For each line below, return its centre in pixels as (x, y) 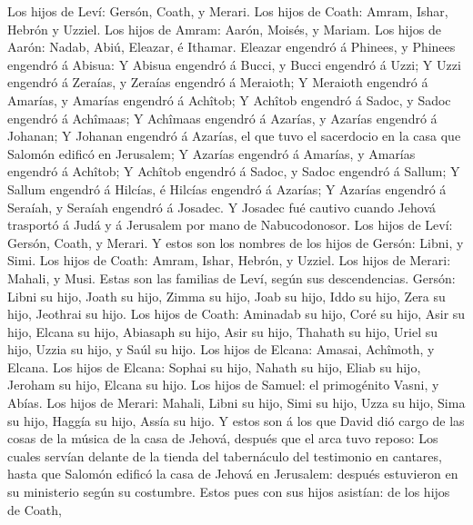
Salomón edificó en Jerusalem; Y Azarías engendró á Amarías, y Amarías (211, 153)
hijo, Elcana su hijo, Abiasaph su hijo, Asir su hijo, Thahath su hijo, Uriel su (223, 331)
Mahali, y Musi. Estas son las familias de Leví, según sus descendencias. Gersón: (231, 277)
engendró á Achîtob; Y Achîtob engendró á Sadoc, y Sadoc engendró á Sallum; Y (234, 171)
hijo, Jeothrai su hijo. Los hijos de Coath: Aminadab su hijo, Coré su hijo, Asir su (236, 314)
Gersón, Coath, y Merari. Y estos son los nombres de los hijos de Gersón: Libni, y (236, 242)
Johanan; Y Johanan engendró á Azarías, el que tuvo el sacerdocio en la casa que (234, 136)
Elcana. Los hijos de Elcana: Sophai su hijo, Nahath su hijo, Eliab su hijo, (214, 367)
